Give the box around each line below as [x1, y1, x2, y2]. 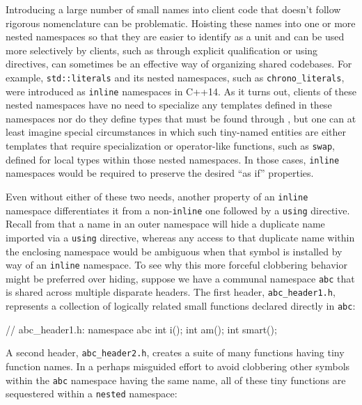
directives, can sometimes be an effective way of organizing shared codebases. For [6, 56, 352, 71]
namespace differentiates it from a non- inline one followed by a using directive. [6, 202, 350, 217]
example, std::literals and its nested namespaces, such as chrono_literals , [6, 70, 345, 84]
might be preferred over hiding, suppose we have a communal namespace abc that [6, 271, 355, 285]
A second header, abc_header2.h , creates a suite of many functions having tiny [6, 345, 345, 360]
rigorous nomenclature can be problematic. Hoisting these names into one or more [6, 15, 356, 30]
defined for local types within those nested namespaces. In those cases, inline [6, 152, 340, 166]
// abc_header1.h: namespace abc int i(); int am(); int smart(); [6, 321, 277, 336]
